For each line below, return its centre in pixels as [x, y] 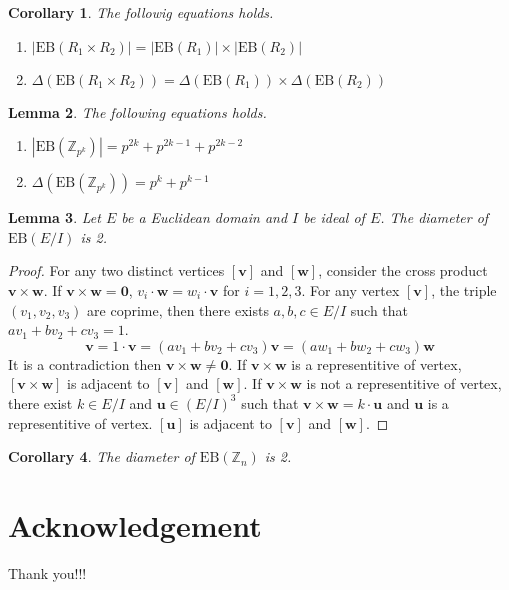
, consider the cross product [403, 270]
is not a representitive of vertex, [404, 383]
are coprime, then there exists [178, 309]
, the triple [464, 289]
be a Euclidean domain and [204, 217]
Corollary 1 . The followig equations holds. [141, 12]
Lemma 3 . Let [54, 217]
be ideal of [334, 217]
